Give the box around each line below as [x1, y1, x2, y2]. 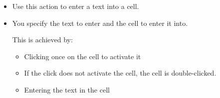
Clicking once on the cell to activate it [24, 51, 141, 61]
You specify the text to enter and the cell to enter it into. [12, 17, 188, 28]
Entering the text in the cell [24, 84, 110, 95]
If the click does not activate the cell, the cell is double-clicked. [24, 68, 217, 78]
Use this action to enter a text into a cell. [12, 1, 139, 11]
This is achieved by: [12, 34, 73, 45]
